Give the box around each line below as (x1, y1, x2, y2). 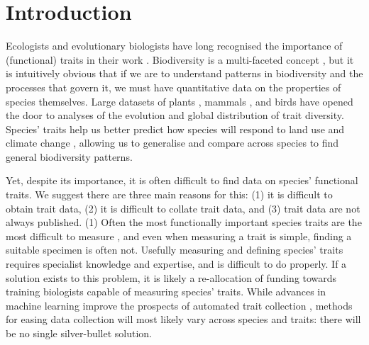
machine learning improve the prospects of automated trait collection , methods (6, 298, 353, 312)
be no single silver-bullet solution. (6, 326, 153, 340)
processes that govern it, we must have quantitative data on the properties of (6, 79, 341, 94)
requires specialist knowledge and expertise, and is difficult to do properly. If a (6, 256, 347, 271)
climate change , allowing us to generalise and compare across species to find (6, 135, 339, 150)
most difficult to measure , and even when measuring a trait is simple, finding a (6, 228, 352, 243)
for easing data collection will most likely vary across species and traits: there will (6, 312, 361, 327)
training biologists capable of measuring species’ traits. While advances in (6, 284, 326, 299)
